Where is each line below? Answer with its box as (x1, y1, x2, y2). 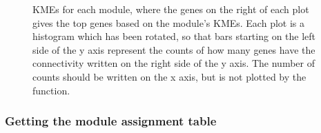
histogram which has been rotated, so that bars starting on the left (32, 29, 316, 43)
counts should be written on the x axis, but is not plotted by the (32, 69, 307, 83)
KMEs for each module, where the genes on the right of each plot (32, 2, 309, 16)
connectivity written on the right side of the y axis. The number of (32, 56, 315, 70)
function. (32, 83, 70, 97)
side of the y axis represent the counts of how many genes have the (32, 42, 315, 57)
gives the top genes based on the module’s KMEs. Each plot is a (32, 15, 304, 30)
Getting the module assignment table (5, 112, 217, 130)
